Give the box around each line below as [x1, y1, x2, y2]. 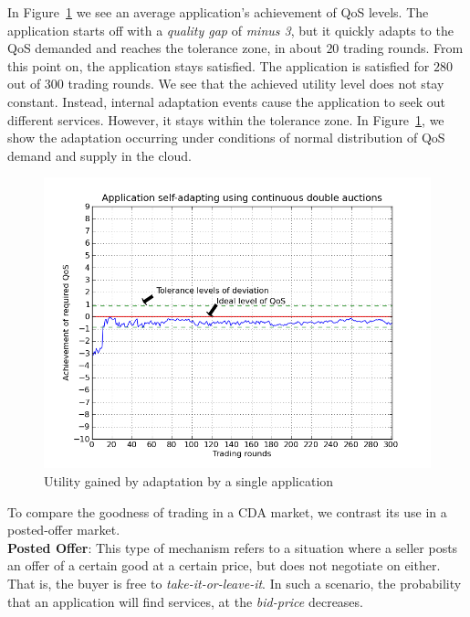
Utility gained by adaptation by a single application [44, 471, 334, 490]
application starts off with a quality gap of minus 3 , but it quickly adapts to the [7, 20, 454, 39]
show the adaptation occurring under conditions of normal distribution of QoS [7, 128, 445, 147]
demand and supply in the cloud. [7, 145, 192, 165]
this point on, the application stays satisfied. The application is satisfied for [7, 56, 430, 75]
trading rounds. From [343, 38, 464, 58]
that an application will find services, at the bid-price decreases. [7, 591, 363, 611]
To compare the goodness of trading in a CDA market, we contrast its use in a [7, 502, 447, 521]
